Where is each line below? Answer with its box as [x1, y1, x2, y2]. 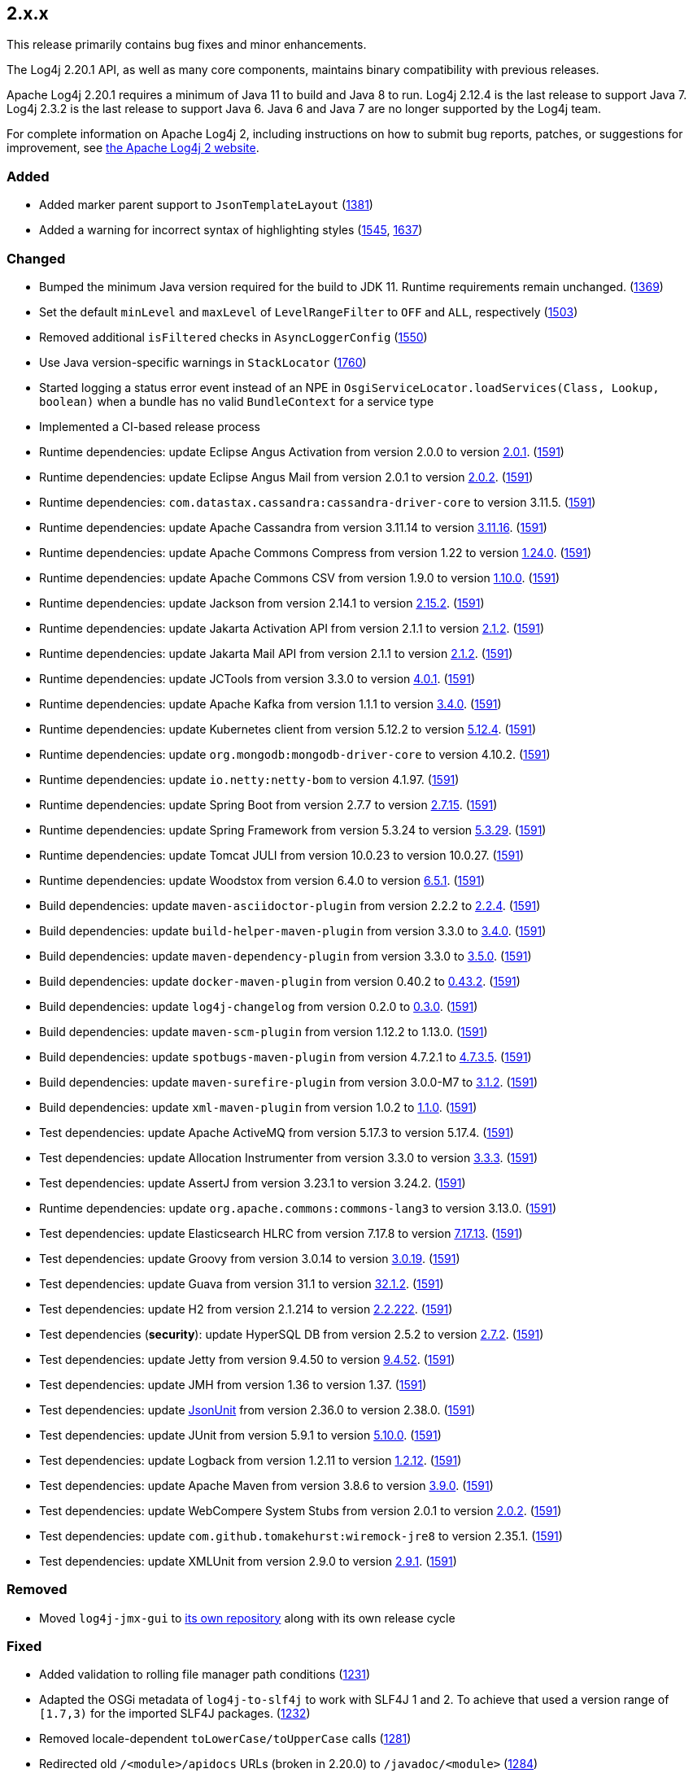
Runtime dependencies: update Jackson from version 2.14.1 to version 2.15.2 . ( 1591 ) [39, 595, 485, 610]
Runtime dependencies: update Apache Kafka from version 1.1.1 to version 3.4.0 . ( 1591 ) [39, 696, 502, 711]
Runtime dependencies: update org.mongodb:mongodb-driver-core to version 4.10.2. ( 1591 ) [39, 747, 551, 761]
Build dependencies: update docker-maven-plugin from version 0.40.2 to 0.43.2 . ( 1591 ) [39, 974, 521, 988]
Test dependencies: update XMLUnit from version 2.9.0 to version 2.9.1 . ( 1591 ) [39, 1553, 457, 1568]
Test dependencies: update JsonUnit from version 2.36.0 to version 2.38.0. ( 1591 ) [39, 1402, 475, 1417]
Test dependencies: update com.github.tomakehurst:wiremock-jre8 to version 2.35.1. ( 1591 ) [39, 1528, 563, 1543]
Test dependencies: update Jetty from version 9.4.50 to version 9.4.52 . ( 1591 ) [39, 1352, 455, 1366]
